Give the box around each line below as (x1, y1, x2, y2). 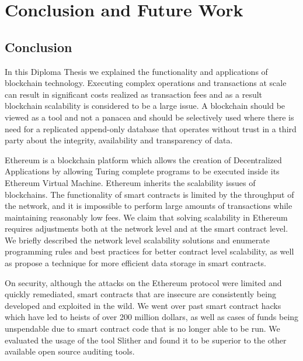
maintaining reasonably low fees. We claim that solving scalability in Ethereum (5, 211, 288, 223)
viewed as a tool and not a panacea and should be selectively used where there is (5, 111, 294, 123)
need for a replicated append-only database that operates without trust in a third (5, 122, 297, 135)
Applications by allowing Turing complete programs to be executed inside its (5, 165, 280, 177)
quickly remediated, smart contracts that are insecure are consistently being (5, 288, 276, 300)
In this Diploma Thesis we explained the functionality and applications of (5, 65, 268, 77)
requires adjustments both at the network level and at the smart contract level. (5, 222, 288, 235)
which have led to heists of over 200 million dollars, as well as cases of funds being (5, 311, 299, 323)
